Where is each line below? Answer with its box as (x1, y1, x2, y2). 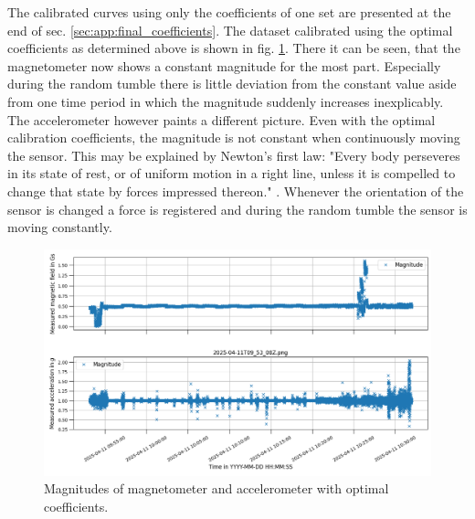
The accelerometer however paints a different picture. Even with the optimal (7, 110, 436, 129)
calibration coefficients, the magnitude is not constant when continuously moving (7, 128, 460, 147)
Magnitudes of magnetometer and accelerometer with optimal (44, 479, 389, 498)
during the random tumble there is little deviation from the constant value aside (7, 74, 457, 93)
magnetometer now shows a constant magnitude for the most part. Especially (7, 56, 441, 75)
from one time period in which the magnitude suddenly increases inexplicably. (7, 91, 444, 111)
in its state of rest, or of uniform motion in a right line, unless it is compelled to (7, 164, 456, 183)
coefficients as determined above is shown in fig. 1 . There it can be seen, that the (7, 38, 460, 58)
